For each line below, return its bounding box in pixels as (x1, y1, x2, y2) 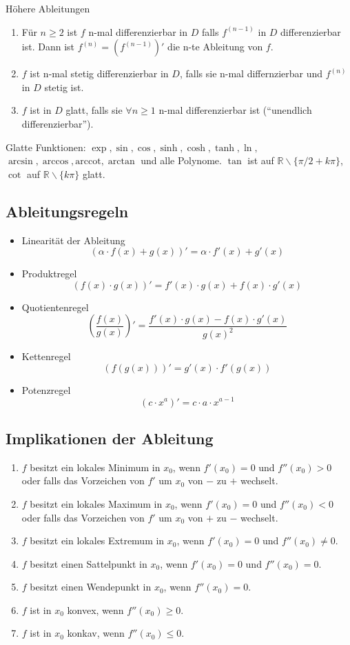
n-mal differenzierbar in (88, 24, 188, 39)
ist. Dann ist (21, 39, 74, 54)
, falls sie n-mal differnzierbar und (179, 66, 323, 81)
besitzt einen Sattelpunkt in (30, 556, 147, 570)
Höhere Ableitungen (6, 1, 90, 15)
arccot (75, 157, 101, 167)
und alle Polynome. (141, 153, 222, 168)
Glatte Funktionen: (6, 139, 86, 154)
